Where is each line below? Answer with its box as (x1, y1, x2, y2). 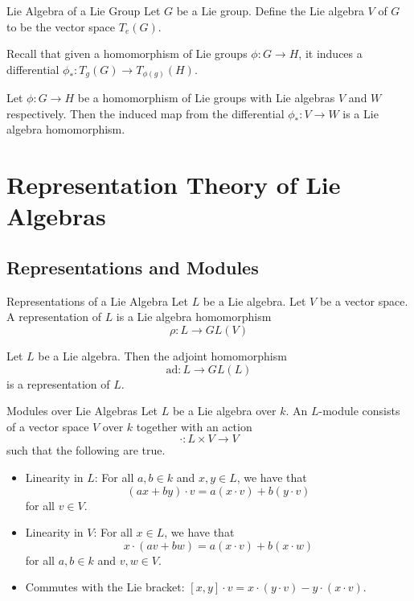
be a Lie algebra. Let (203, 292, 306, 309)
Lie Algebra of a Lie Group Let (6, 2, 161, 19)
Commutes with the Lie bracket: (25, 578, 185, 595)
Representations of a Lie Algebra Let (6, 292, 188, 309)
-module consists (318, 402, 400, 419)
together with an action (136, 418, 252, 434)
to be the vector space (6, 18, 116, 35)
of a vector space (6, 418, 89, 434)
